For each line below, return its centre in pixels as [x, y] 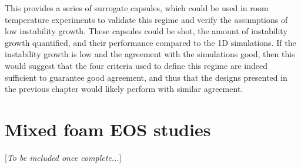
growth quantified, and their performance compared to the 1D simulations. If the [150, 42]
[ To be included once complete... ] [63, 157]
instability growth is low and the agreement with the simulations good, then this [150, 54]
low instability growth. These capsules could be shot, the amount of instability [146, 31]
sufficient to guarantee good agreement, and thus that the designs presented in [146, 77]
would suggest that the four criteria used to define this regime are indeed [136, 65]
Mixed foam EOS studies [108, 129]
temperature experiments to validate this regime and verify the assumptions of [146, 19]
